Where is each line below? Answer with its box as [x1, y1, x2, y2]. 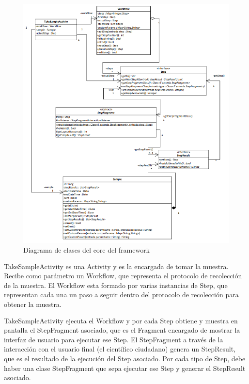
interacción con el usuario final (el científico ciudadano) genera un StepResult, [4, 344, 236, 354]
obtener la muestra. [4, 299, 62, 309]
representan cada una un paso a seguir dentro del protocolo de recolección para [4, 289, 239, 300]
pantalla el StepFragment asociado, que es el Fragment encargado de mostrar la [4, 325, 240, 335]
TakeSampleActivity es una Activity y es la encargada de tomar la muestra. [4, 261, 229, 271]
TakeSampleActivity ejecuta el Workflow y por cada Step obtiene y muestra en [4, 315, 238, 325]
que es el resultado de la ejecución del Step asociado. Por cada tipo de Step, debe [4, 353, 246, 364]
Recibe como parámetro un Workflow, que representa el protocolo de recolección [4, 271, 242, 281]
